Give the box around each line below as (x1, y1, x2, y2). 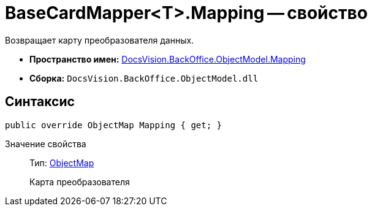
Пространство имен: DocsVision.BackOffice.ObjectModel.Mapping (29, 53, 306, 64)
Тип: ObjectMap (29, 157, 94, 168)
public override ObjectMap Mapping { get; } (5, 120, 222, 130)
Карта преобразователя (29, 176, 130, 187)
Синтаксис (5, 94, 75, 110)
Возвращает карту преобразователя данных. (5, 34, 194, 45)
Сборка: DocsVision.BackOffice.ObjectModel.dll (29, 72, 259, 83)
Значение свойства (5, 138, 86, 149)
